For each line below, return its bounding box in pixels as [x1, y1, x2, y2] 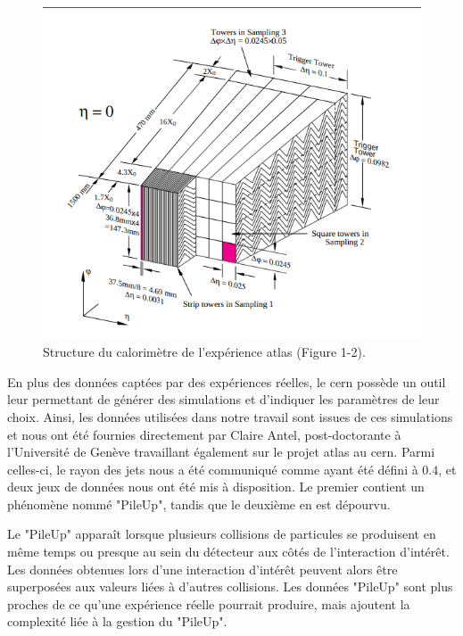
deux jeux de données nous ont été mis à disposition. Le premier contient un [7, 477, 425, 496]
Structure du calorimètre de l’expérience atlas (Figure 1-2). [43, 343, 366, 361]
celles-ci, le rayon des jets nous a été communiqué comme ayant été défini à [7, 459, 418, 478]
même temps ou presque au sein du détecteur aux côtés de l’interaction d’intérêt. [7, 542, 450, 561]
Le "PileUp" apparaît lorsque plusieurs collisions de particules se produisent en [7, 524, 436, 543]
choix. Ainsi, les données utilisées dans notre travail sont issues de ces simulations [7, 407, 453, 425]
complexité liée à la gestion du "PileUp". [7, 612, 227, 631]
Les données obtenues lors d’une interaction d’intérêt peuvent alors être [7, 559, 398, 578]
